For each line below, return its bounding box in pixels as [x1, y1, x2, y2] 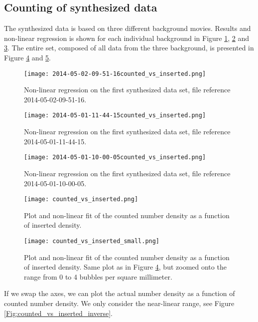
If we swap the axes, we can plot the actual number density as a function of [4, 288, 235, 299]
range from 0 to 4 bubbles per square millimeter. [24, 271, 172, 282]
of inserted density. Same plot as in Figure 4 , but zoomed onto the [24, 262, 227, 272]
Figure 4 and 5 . [4, 52, 51, 62]
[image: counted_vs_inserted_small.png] [24, 237, 160, 245]
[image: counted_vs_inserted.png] [24, 196, 138, 203]
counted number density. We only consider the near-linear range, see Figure [4, 298, 235, 308]
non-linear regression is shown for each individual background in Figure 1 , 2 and [4, 32, 249, 43]
